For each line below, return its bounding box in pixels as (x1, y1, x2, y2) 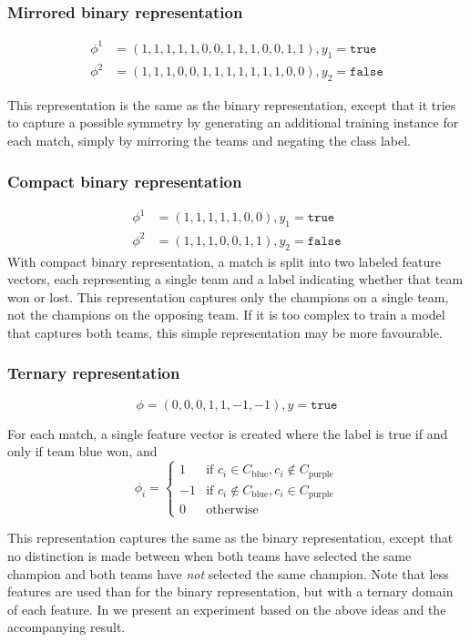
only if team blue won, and (7, 442, 158, 461)
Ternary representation (7, 362, 180, 384)
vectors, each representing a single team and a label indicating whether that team (7, 270, 464, 289)
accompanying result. (7, 617, 126, 637)
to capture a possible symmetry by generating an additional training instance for (7, 113, 459, 132)
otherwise (206, 504, 259, 517)
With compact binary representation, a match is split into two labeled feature (7, 251, 441, 270)
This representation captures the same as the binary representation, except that (7, 528, 454, 547)
